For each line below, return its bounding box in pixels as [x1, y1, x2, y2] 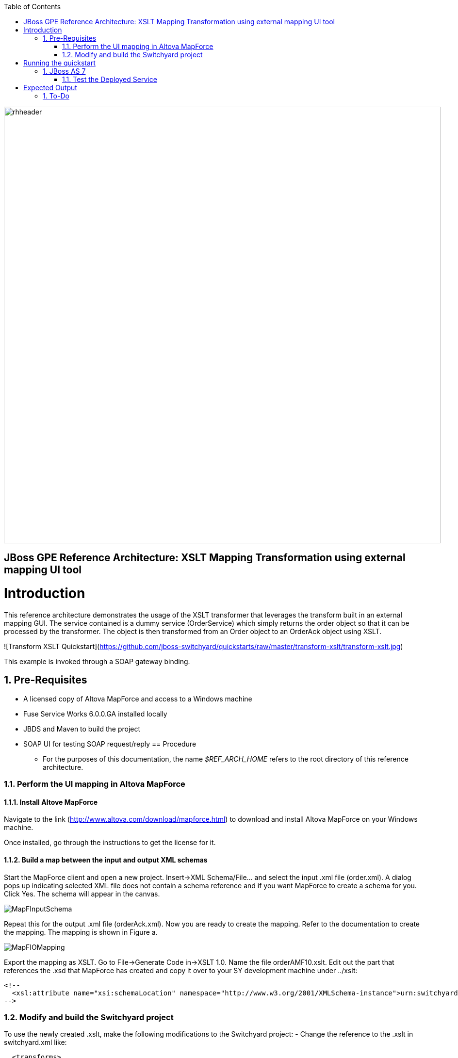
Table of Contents [4, 2, 61, 11]
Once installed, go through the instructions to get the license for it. [4, 838, 216, 847]
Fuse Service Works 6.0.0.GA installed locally [23, 709, 167, 718]
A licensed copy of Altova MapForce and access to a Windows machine [23, 694, 252, 703]
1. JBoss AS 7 [43, 67, 86, 75]
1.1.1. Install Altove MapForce [4, 798, 98, 806]
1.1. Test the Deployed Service [62, 75, 157, 83]
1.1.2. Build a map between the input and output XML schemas [4, 855, 208, 864]
